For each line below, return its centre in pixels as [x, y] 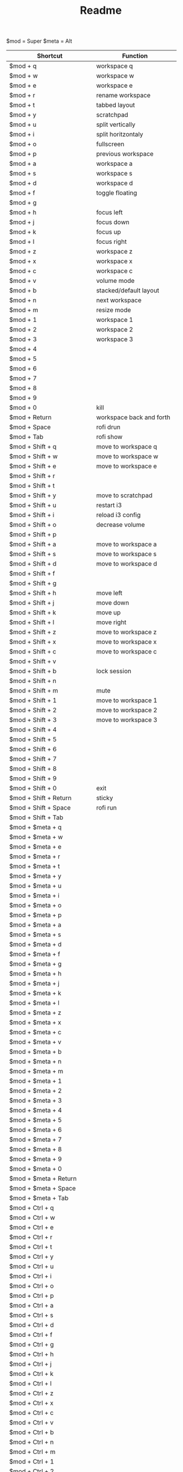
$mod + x [23, 261]
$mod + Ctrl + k [31, 1374]
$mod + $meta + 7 [35, 1140]
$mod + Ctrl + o [31, 1286]
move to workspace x [126, 642]
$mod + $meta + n [35, 1062]
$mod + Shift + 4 [33, 730]
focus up [108, 232]
